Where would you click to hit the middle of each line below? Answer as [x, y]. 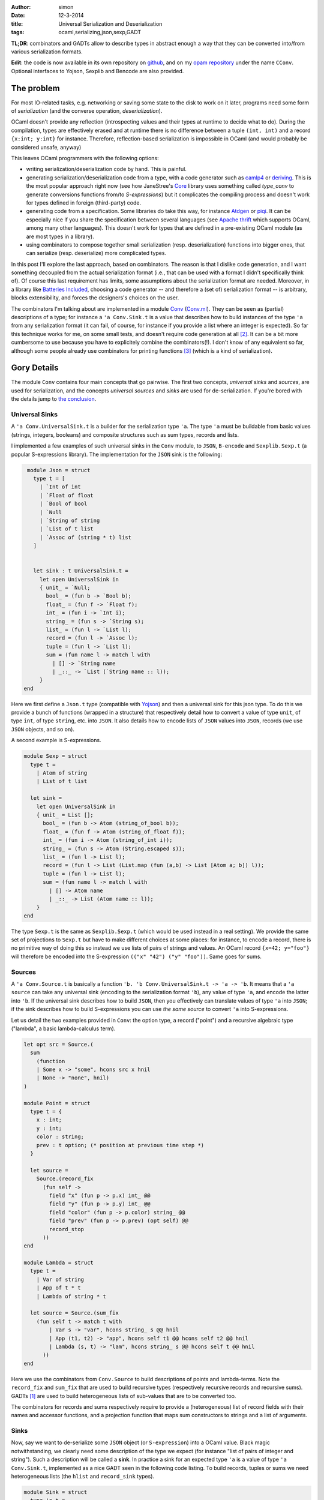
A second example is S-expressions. [56, 740]
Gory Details [35, 368]
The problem [35, 88]
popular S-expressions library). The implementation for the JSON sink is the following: [117, 454]
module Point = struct [57, 1103]
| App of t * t [58, 1288]
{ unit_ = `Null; [65, 588]
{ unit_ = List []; [65, 815]
